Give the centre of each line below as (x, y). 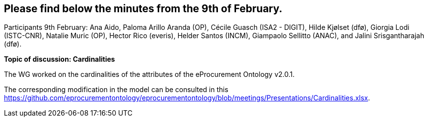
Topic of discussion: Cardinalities (59, 59)
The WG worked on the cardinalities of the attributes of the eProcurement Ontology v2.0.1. (149, 74)
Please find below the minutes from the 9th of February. (143, 9)
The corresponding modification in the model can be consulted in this (116, 90)
